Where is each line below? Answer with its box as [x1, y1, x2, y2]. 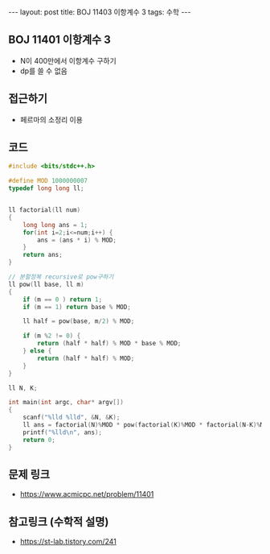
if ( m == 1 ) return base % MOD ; [22, 303, 131, 311]
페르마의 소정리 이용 [19, 114, 83, 124]
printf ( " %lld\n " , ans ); [22, 428, 103, 436]
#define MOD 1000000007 [8, 177, 88, 185]
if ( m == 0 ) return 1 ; [22, 296, 103, 304]
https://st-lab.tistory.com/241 [19, 537, 117, 547]
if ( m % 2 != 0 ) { [22, 332, 81, 340]
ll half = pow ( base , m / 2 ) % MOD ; [22, 317, 135, 325]
